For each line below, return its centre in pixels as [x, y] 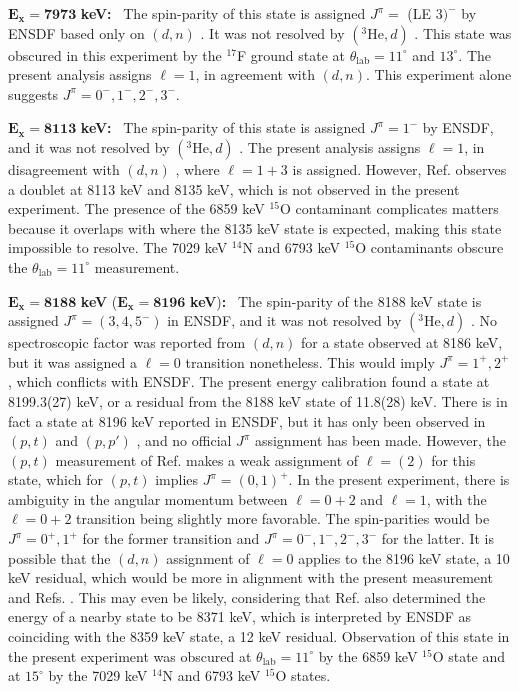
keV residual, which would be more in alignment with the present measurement [250, 577]
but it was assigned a [72, 361]
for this [453, 459]
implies [177, 479]
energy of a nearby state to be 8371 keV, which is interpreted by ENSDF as [239, 616]
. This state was [463, 32]
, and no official [184, 440]
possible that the [59, 557]
